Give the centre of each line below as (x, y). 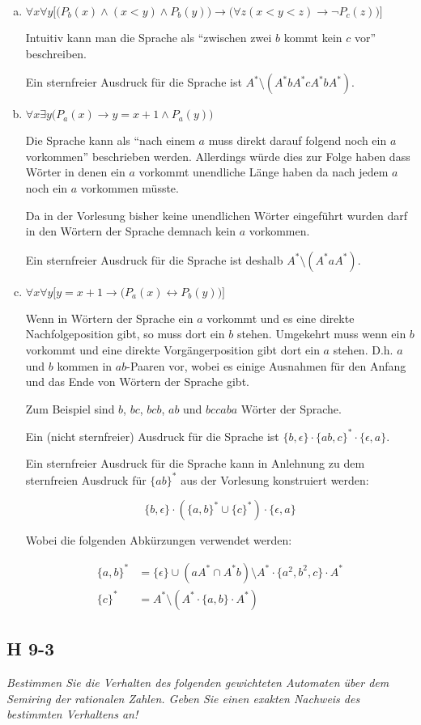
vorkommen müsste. (130, 187)
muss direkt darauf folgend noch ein (298, 140)
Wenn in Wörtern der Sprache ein (109, 318)
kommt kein (313, 37)
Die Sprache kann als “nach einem (110, 140)
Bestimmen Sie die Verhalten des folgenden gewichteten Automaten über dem (198, 682)
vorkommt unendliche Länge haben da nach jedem (264, 172)
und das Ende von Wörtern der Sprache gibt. (137, 382)
